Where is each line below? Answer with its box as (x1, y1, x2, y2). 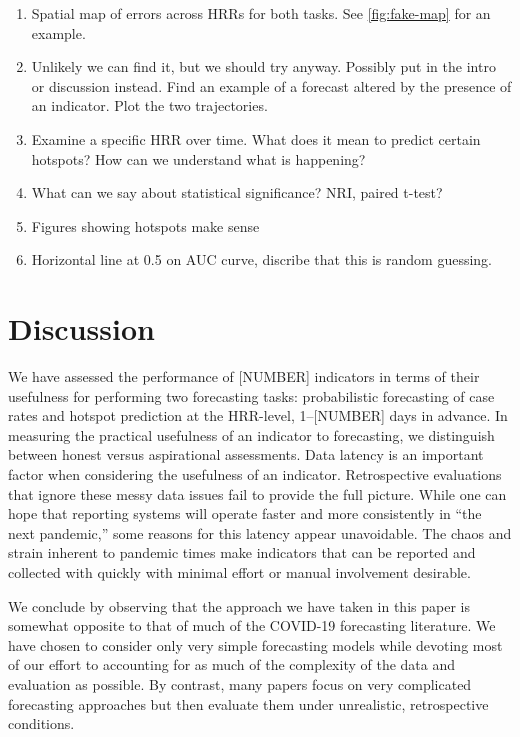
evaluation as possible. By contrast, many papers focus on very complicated (8, 673, 472, 694)
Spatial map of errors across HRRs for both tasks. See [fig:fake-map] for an (31, 3, 491, 23)
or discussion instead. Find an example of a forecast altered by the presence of (31, 75, 512, 96)
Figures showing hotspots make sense (31, 215, 260, 236)
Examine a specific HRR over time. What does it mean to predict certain (31, 128, 481, 149)
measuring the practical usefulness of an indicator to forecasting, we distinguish (8, 424, 495, 445)
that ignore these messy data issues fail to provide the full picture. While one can (8, 483, 507, 504)
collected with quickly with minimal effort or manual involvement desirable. (8, 562, 471, 582)
